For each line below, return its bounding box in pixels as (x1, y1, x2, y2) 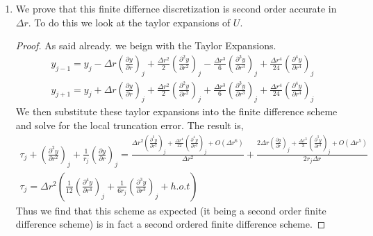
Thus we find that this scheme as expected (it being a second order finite (15, 203, 326, 217)
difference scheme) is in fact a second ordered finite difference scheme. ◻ (15, 217, 326, 231)
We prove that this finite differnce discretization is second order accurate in (15, 1, 337, 15)
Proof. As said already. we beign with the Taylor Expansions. (15, 38, 276, 53)
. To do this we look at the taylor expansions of (28, 15, 231, 29)
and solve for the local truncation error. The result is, (15, 118, 244, 133)
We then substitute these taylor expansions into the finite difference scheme (15, 104, 338, 119)
